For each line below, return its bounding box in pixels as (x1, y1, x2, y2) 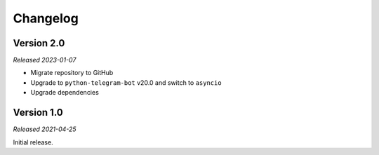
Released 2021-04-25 (13, 125, 77, 133)
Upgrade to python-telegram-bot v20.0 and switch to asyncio (30, 78, 222, 87)
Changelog (13, 11, 79, 26)
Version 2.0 (13, 37, 65, 49)
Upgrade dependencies (30, 88, 100, 97)
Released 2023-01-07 (13, 56, 77, 65)
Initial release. (13, 137, 53, 147)
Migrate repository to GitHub (30, 69, 114, 77)
